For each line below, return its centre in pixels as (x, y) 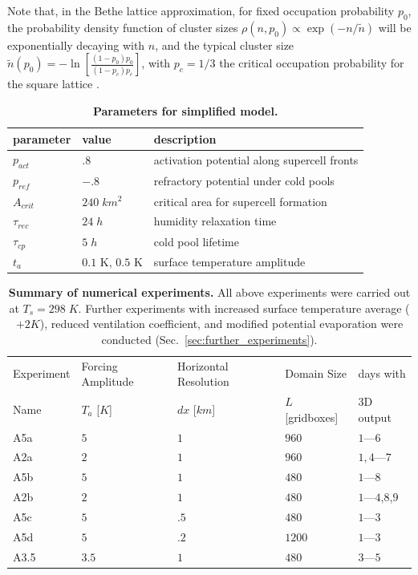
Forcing (99, 365)
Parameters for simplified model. (185, 110)
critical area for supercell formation (240, 201)
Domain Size (316, 373)
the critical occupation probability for (312, 63)
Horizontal (203, 365)
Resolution (203, 381)
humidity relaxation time (215, 221)
